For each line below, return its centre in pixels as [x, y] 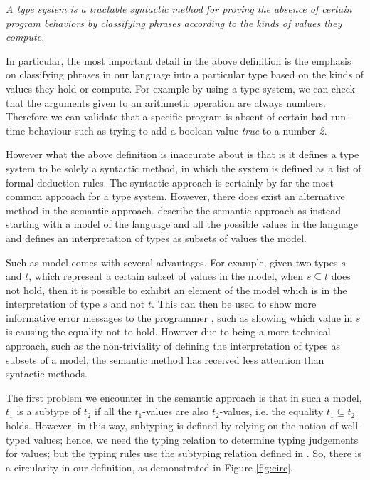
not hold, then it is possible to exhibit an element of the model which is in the [176, 289]
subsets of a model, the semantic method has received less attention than [165, 359]
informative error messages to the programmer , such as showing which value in [179, 317]
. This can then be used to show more [234, 304]
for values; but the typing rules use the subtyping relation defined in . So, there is [184, 453]
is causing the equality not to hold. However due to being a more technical [168, 332]
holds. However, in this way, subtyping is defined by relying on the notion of [172, 426]
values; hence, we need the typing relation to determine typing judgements [196, 439]
